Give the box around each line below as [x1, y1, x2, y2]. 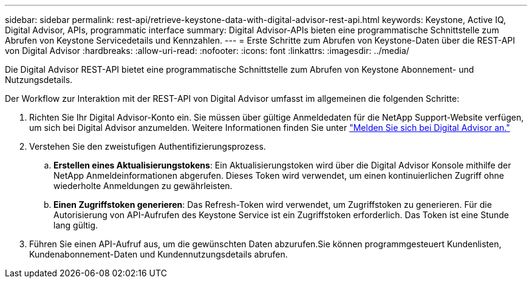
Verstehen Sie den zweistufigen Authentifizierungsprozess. [29, 141, 266, 151]
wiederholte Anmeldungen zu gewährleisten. [53, 181, 233, 191]
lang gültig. [53, 220, 98, 230]
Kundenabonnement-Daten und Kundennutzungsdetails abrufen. [29, 249, 288, 259]
